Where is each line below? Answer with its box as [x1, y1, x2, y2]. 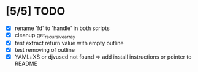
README [14, 60, 38, 67]
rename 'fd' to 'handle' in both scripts [14, 24, 110, 32]
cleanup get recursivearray [14, 32, 76, 40]
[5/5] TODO [6, 4, 66, 18]
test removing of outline [14, 46, 75, 53]
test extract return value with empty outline [14, 39, 124, 46]
